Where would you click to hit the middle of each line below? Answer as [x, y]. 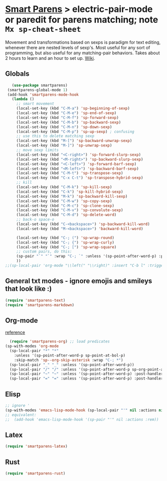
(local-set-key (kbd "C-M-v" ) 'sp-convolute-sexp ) [70, 210]
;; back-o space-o [35, 220]
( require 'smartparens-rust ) [35, 473]
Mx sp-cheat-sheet [43, 30]
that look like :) [29, 289]
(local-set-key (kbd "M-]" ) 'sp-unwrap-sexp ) [64, 145]
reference [15, 333]
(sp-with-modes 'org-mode [32, 346]
